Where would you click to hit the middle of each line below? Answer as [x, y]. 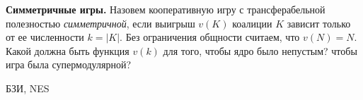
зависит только [319, 23]
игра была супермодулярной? [69, 64]
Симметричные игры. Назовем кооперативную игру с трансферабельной [166, 9]
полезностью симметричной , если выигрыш [100, 23]
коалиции [252, 23]
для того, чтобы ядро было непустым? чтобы [260, 50]
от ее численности [45, 37]
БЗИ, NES [28, 88]
